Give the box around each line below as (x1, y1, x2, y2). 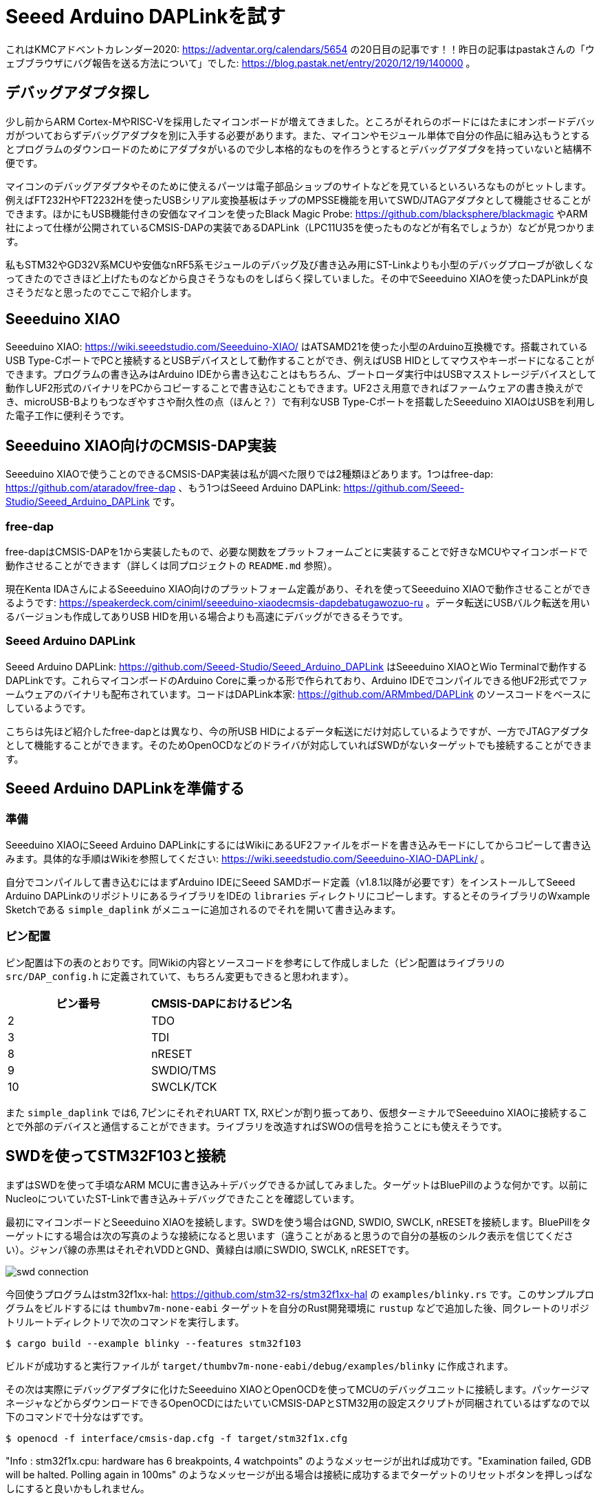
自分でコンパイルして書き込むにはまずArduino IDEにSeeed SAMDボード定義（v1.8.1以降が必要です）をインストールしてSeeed (6, 876, 576, 888)
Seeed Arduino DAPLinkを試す (6, 5, 286, 28)
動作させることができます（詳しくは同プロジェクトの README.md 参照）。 (6, 560, 338, 572)
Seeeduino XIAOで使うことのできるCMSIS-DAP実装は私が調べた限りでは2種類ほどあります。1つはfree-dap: (6, 468, 494, 480)
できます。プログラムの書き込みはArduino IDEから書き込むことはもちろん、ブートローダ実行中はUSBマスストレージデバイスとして (6, 368, 597, 381)
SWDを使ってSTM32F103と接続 (6, 1147, 226, 1165)
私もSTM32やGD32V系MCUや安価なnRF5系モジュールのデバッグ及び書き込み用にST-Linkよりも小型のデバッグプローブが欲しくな (6, 258, 593, 270)
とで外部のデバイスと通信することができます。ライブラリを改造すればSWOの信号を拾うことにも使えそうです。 (6, 1120, 507, 1132)
